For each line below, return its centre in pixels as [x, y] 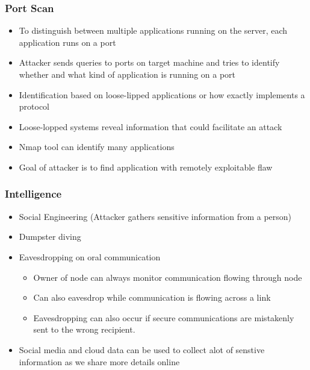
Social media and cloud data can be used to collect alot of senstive [142, 349]
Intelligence [33, 194]
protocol [34, 106]
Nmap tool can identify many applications [97, 147]
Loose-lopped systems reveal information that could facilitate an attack [150, 126]
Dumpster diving [50, 237]
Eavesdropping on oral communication [90, 256]
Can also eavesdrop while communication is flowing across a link [152, 297]
